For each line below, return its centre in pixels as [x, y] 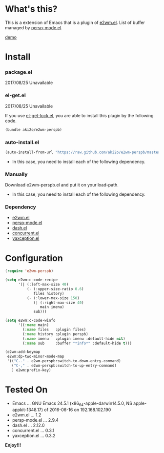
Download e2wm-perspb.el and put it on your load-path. [62, 185]
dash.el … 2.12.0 [28, 425]
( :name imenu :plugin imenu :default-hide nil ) [74, 339]
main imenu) [52, 307]
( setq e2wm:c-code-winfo [30, 321]
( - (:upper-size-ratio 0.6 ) [55, 289]
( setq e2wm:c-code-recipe [31, 280]
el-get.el [15, 95]
